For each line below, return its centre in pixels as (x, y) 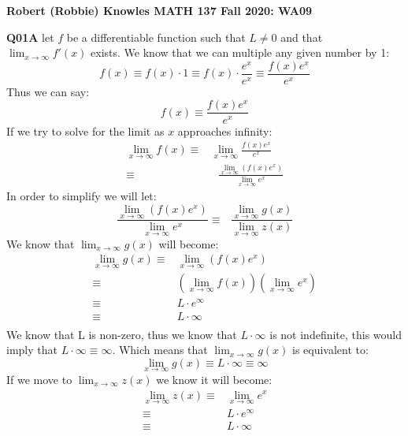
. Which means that (160, 350)
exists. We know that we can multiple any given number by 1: (240, 52)
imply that (32, 350)
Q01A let (30, 37)
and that (302, 37)
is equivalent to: (330, 350)
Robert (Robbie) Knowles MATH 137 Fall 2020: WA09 (159, 10)
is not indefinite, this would (336, 334)
